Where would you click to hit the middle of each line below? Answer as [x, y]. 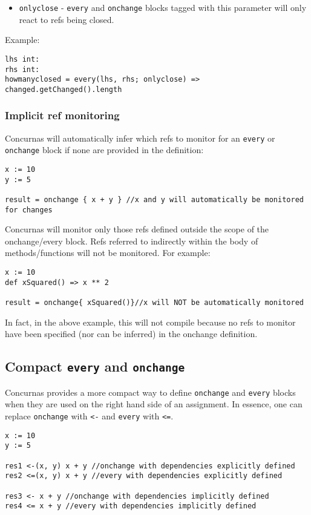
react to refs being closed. [67, 19]
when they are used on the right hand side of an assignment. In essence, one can [154, 404]
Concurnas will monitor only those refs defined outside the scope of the [137, 229]
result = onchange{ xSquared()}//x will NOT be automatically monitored [154, 303]
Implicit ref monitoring [62, 115]
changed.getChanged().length [64, 89]
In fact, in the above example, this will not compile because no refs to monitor [150, 322]
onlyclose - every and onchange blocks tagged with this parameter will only [163, 7]
